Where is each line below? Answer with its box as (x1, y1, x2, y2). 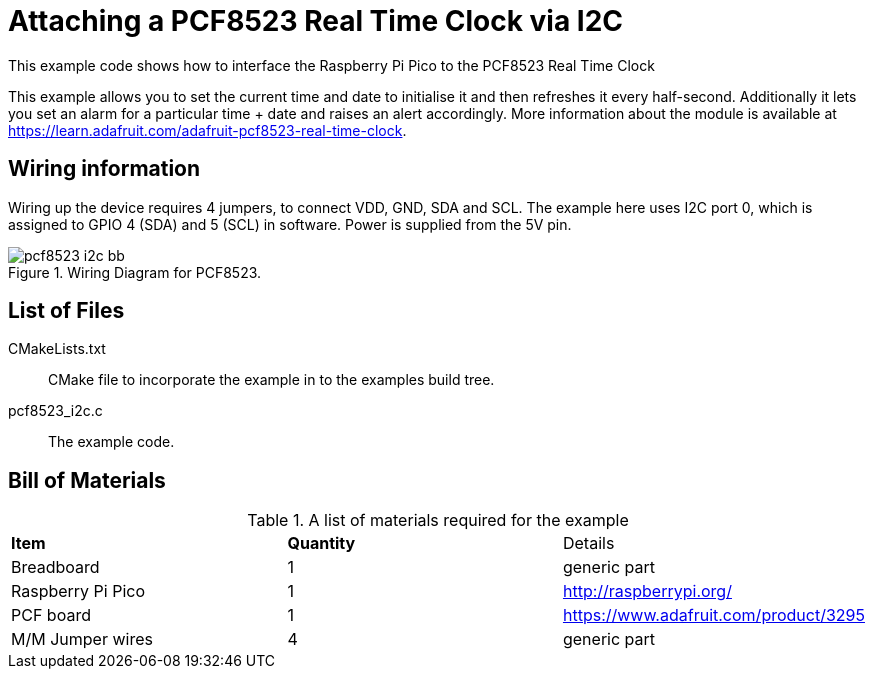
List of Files (8, 298, 125, 324)
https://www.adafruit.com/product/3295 (562, 605, 865, 626)
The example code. (48, 433, 175, 451)
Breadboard (11, 557, 100, 578)
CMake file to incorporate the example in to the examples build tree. (48, 371, 495, 389)
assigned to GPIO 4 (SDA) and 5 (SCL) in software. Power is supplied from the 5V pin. (8, 215, 572, 233)
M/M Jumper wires (11, 629, 153, 650)
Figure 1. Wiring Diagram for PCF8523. (8, 263, 262, 281)
